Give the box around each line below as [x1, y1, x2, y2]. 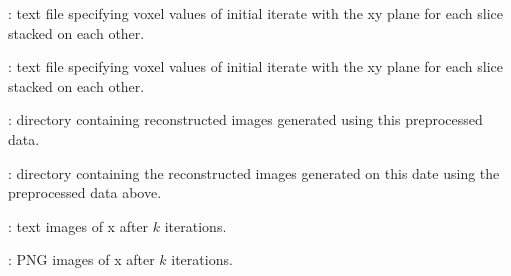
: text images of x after [8, 215, 149, 236]
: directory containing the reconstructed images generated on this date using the [8, 162, 500, 183]
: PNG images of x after [8, 249, 155, 270]
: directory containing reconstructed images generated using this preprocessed [8, 109, 483, 130]
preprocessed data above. [8, 182, 162, 203]
